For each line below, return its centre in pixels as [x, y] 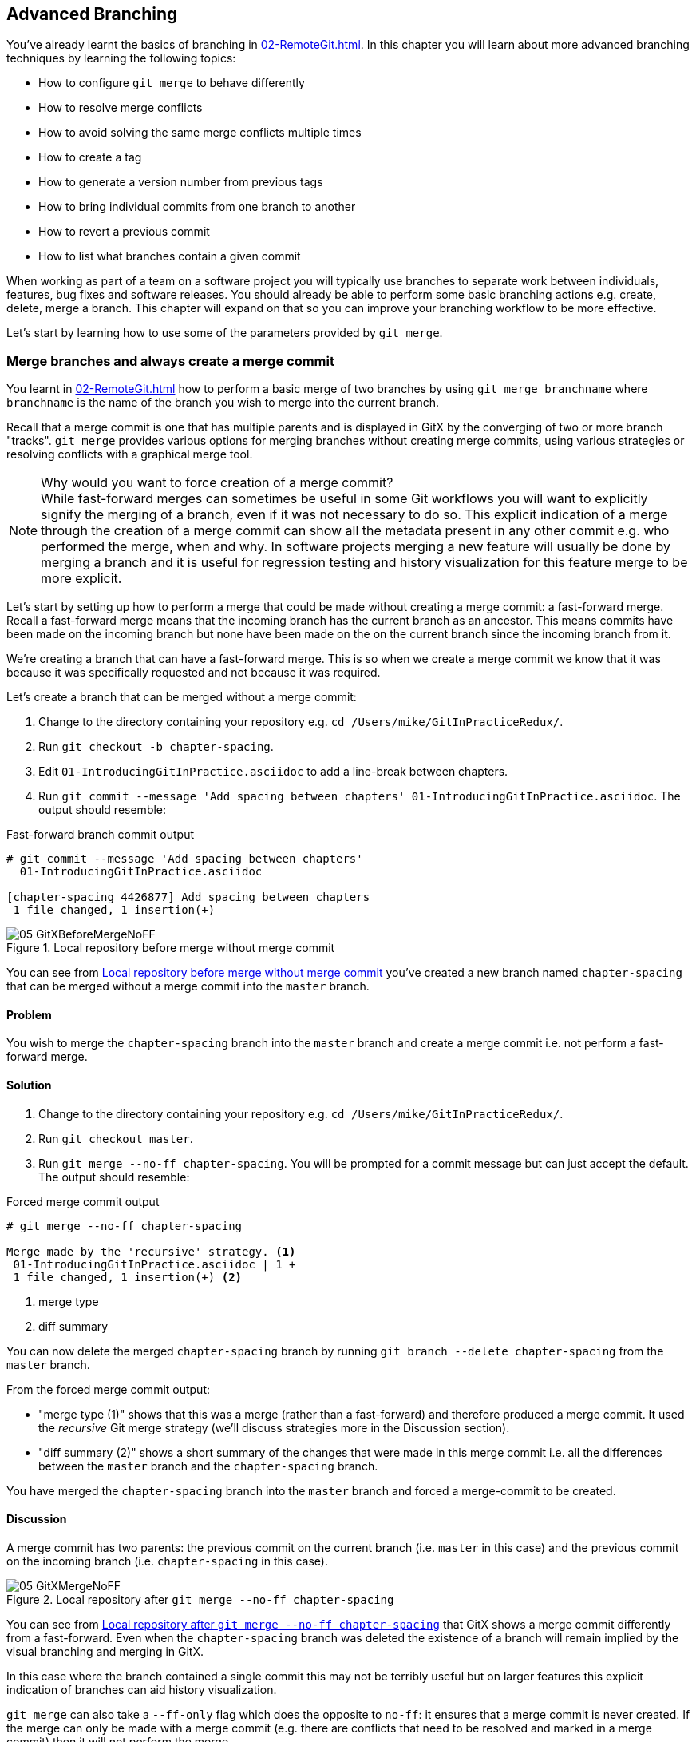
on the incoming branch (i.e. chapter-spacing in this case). [168, 1561]
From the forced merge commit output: [109, 1389]
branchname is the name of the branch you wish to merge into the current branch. [223, 403]
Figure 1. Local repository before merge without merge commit [171, 948]
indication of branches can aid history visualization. [142, 1689]
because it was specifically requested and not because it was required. [194, 673]
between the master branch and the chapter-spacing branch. [208, 1466]
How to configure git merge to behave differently [172, 83]
